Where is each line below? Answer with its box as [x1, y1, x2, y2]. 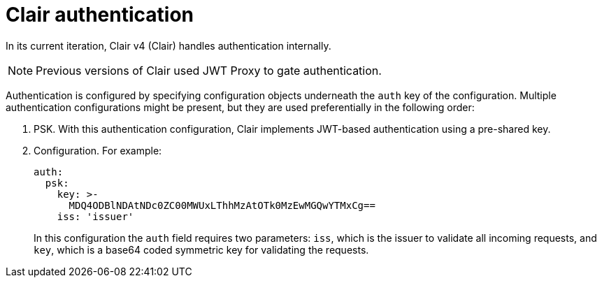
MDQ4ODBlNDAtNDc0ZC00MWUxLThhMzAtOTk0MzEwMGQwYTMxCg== [69, 199, 375, 211]
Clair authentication [6, 3, 194, 27]
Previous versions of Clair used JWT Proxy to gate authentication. [36, 63, 382, 78]
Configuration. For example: [34, 144, 162, 157]
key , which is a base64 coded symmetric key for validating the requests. [34, 243, 369, 256]
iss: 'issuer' [57, 210, 134, 222]
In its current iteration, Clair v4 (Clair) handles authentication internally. [6, 39, 331, 52]
